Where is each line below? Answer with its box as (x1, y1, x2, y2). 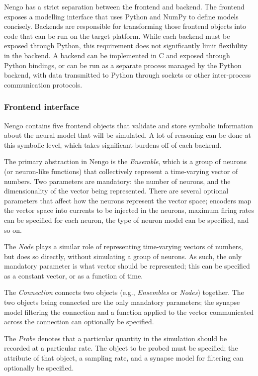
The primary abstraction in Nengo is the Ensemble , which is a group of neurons (4, 156, 247, 167)
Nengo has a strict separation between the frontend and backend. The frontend (4, 1, 245, 11)
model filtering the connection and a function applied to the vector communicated (4, 306, 254, 317)
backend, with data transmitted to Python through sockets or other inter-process (4, 70, 251, 80)
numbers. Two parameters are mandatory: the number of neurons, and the (4, 176, 231, 186)
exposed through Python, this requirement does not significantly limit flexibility (4, 40, 248, 51)
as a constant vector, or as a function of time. (4, 270, 143, 281)
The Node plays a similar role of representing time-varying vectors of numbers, (4, 241, 243, 252)
